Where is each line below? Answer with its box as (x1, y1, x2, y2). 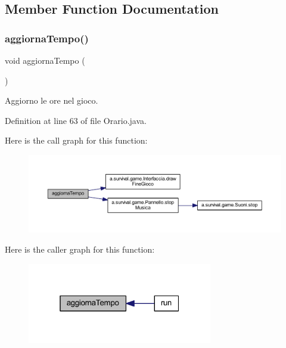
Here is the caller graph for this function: (5, 243, 155, 255)
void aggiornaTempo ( (5, 54, 85, 66)
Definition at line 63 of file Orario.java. (5, 114, 147, 126)
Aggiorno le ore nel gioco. (5, 94, 98, 107)
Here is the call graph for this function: (5, 134, 148, 147)
